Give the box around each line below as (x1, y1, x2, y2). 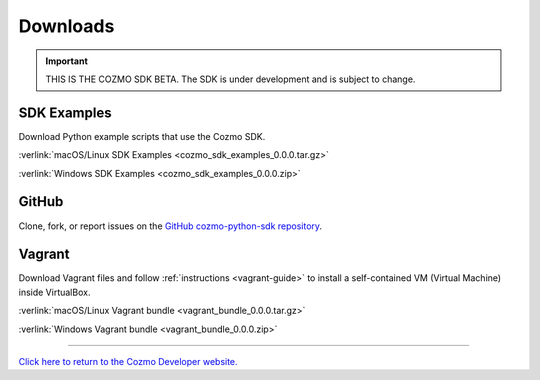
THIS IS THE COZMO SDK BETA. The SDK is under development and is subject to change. (45, 73, 416, 85)
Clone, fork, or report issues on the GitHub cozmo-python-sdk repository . (18, 220, 323, 232)
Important (45, 55, 89, 67)
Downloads (18, 15, 115, 37)
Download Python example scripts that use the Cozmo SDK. (18, 130, 266, 142)
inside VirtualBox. (18, 286, 91, 298)
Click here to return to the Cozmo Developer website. (18, 356, 239, 367)
